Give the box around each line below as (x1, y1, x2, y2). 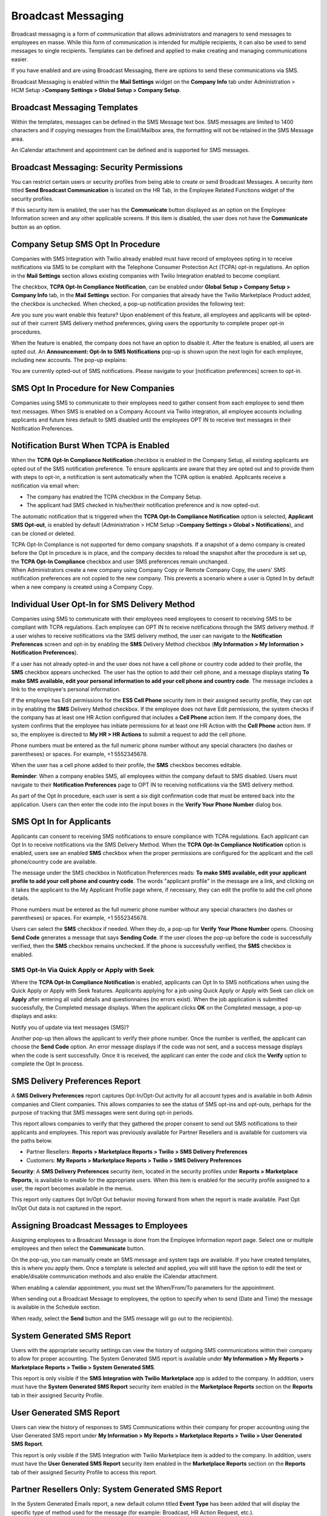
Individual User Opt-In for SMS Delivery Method (11, 599, 195, 609)
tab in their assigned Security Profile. (11, 1392, 104, 1399)
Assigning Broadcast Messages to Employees (11, 1220, 188, 1230)
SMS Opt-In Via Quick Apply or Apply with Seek (11, 966, 154, 974)
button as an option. (11, 223, 62, 230)
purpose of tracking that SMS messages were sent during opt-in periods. (11, 1108, 194, 1116)
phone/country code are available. (11, 858, 97, 865)
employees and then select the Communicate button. (11, 1245, 145, 1252)
